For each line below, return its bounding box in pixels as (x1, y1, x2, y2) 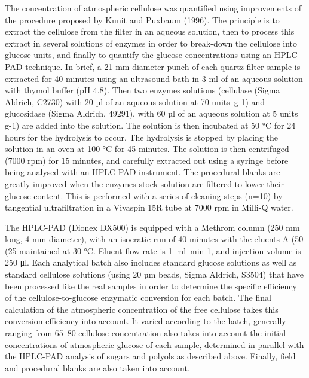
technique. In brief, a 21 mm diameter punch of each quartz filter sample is (25, 60, 301, 72)
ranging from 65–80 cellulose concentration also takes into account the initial (5, 327, 286, 339)
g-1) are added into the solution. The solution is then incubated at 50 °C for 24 (5, 118, 296, 131)
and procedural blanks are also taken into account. (5, 361, 190, 374)
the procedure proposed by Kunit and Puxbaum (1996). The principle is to (5, 13, 280, 26)
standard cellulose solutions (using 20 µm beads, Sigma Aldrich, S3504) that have (5, 268, 304, 281)
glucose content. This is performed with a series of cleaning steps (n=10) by (5, 189, 283, 202)
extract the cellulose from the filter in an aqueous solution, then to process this (5, 25, 295, 38)
